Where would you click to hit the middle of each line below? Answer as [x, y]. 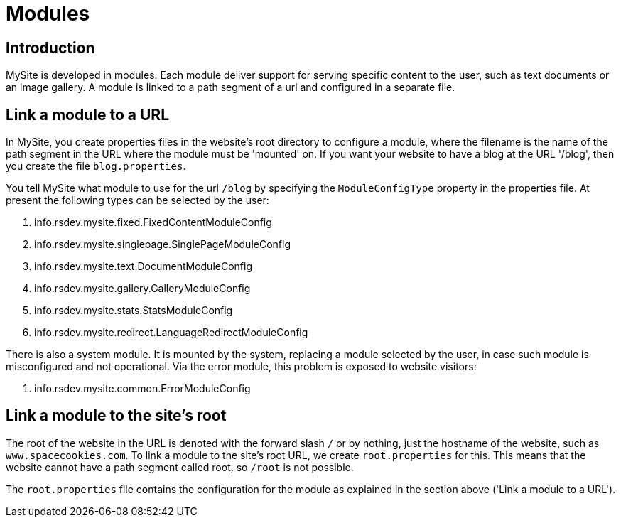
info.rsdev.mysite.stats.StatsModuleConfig [134, 311]
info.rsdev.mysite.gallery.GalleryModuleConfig [142, 289]
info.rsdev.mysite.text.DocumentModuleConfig [143, 266]
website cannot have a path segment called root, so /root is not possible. [180, 467]
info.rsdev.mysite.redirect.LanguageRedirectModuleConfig [171, 333]
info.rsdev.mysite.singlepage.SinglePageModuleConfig [162, 244]
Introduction [50, 48]
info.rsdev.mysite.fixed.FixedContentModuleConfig [153, 222]
